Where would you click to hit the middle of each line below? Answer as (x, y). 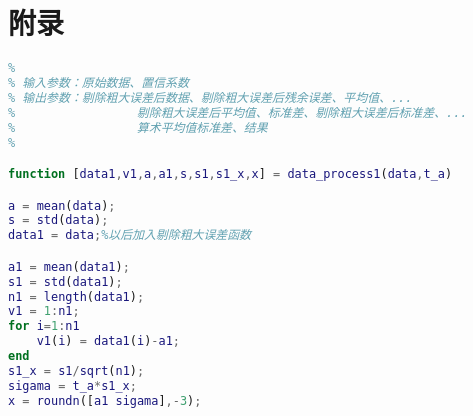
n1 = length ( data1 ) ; (76, 296)
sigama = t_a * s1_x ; (72, 385)
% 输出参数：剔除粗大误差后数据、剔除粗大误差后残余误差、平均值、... (210, 97)
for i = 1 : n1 (44, 326)
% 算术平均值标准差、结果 (138, 127)
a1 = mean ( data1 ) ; (69, 266)
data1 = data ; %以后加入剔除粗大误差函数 (129, 235)
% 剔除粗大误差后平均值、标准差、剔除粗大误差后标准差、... (238, 112)
